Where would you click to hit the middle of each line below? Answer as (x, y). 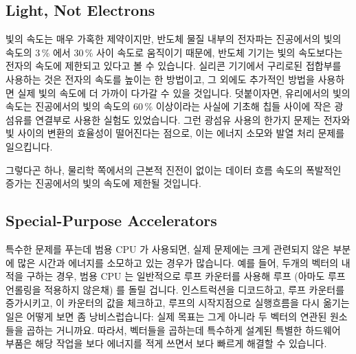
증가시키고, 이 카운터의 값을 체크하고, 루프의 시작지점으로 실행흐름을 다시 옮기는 (178, 303)
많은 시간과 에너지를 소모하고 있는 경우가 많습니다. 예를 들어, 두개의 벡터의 (178, 262)
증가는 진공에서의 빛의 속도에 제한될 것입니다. (103, 183)
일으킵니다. (29, 146)
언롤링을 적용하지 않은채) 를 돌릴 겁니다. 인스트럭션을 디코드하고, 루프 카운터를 (175, 289)
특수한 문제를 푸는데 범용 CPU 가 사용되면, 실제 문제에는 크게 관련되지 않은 (168, 248)
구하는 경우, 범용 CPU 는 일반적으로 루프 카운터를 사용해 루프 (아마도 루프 (186, 276)
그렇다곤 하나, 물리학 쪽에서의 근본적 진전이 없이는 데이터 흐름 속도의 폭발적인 (174, 169)
